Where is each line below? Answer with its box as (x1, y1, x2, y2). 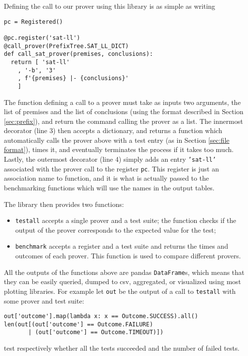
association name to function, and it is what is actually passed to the (4, 173, 209, 183)
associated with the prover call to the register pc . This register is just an (4, 163, 219, 173)
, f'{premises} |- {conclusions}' (17, 75, 129, 82)
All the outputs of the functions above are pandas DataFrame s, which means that (4, 267, 245, 277)
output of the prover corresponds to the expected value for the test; (15, 224, 216, 235)
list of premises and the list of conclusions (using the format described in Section (4, 106, 244, 117)
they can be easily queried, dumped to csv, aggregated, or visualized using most (4, 276, 241, 287)
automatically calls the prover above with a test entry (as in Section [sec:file (4, 135, 230, 145)
